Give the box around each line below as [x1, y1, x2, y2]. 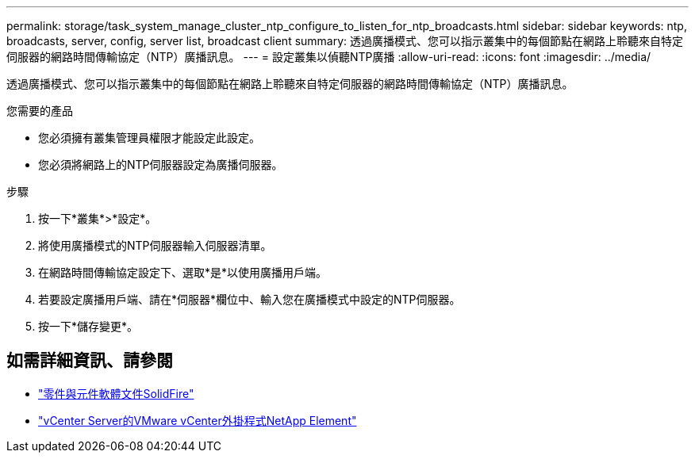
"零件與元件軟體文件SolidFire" [38, 386, 194, 400]
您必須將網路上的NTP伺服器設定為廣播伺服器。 [38, 158, 283, 171]
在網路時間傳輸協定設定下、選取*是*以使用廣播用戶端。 [38, 266, 328, 279]
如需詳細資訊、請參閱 [6, 350, 173, 371]
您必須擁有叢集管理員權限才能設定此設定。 [38, 131, 260, 144]
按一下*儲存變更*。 [38, 319, 139, 333]
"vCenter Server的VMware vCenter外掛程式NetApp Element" [38, 413, 357, 427]
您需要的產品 [6, 104, 73, 117]
